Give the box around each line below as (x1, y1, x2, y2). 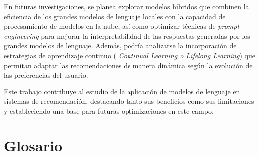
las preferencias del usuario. (4, 70, 88, 80)
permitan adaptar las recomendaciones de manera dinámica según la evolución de (4, 60, 253, 70)
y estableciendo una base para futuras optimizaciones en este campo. (4, 105, 214, 116)
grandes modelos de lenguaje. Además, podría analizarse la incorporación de (4, 40, 237, 51)
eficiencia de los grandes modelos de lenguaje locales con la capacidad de (4, 11, 226, 21)
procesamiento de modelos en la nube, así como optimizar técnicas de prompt (4, 21, 240, 31)
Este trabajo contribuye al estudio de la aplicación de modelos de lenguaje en (4, 86, 240, 96)
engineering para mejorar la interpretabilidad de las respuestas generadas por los (4, 30, 250, 41)
